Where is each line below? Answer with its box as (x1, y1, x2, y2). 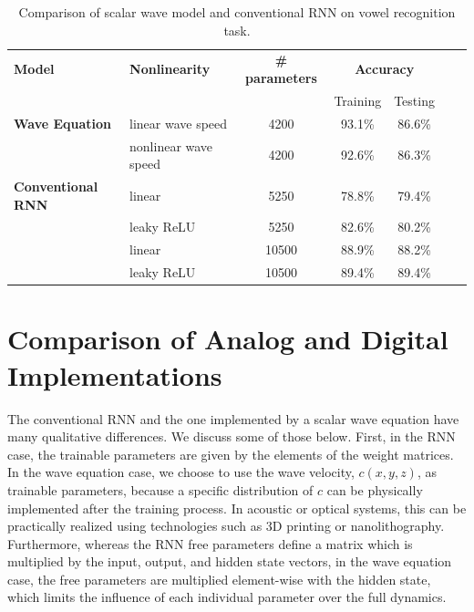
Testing (394, 90, 435, 109)
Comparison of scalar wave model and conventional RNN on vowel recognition (18, 3, 456, 21)
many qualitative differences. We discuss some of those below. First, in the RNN (7, 427, 456, 446)
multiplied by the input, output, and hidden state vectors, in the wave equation (7, 552, 452, 571)
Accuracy (355, 59, 415, 78)
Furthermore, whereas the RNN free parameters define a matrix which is (7, 534, 413, 553)
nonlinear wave (129, 136, 213, 155)
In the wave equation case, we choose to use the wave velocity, (7, 462, 355, 482)
